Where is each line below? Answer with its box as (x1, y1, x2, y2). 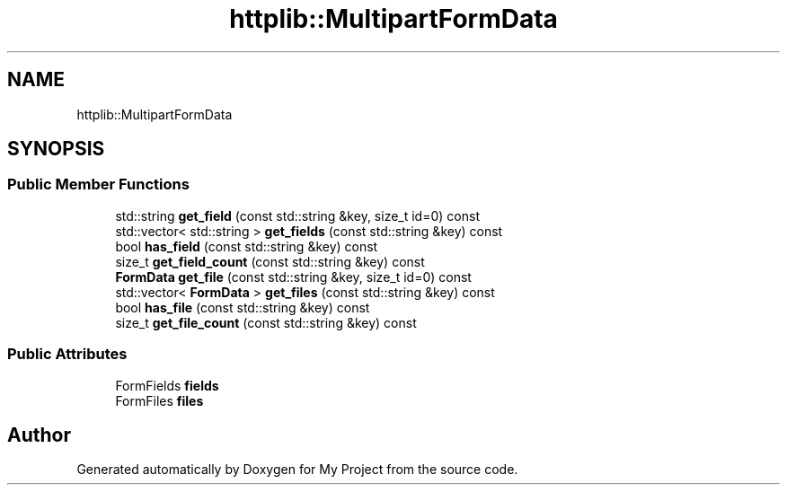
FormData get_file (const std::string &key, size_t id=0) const (115, 268, 472, 285)
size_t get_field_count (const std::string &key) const (115, 253, 425, 269)
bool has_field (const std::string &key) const (115, 238, 378, 254)
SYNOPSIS (7, 137, 105, 161)
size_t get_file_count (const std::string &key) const (115, 314, 417, 330)
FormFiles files (115, 392, 204, 409)
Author (7, 423, 71, 446)
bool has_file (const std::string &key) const (115, 299, 370, 315)
